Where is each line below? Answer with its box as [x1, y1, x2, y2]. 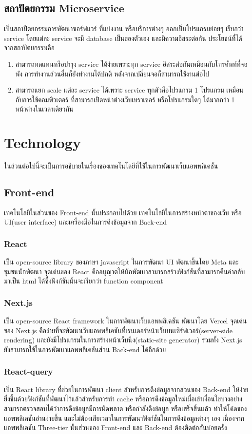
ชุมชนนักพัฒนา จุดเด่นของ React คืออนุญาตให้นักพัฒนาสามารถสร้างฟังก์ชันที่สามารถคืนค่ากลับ [4, 266, 245, 276]
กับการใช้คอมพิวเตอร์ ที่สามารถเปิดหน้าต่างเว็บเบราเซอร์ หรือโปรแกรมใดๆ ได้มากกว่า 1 [15, 94, 235, 104]
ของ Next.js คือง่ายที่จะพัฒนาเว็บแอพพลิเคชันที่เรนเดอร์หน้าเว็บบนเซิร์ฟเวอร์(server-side [4, 325, 233, 335]
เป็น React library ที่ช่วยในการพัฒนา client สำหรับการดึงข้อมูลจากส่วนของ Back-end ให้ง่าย [4, 384, 249, 394]
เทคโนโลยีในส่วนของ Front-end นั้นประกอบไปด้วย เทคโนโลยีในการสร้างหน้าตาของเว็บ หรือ [4, 207, 242, 217]
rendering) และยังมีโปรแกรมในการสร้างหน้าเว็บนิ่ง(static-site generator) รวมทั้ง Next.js [4, 335, 242, 345]
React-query [4, 365, 53, 377]
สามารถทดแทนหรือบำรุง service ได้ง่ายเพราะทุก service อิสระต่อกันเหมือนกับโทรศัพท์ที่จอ [15, 58, 248, 69]
